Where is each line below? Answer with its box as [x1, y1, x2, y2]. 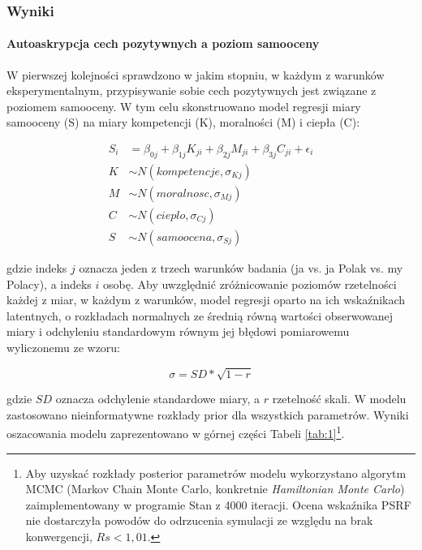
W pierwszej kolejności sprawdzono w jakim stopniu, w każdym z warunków [6, 66, 385, 83]
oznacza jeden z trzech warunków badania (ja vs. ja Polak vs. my [79, 259, 403, 276]
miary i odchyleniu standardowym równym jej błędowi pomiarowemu [6, 323, 350, 340]
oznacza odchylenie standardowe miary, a [55, 390, 260, 407]
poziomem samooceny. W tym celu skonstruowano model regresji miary [6, 97, 361, 114]
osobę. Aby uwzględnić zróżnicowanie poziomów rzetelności [103, 275, 397, 292]
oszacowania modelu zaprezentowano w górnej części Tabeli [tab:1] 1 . [6, 423, 345, 441]
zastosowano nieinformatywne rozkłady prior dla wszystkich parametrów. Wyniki [6, 406, 409, 423]
